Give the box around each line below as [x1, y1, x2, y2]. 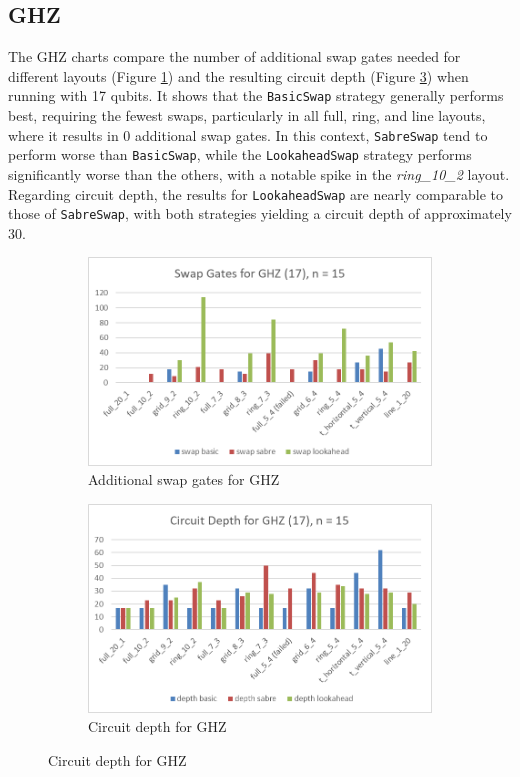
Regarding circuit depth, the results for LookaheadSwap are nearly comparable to [8, 183, 504, 204]
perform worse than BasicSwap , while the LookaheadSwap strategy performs [8, 144, 472, 165]
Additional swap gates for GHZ [88, 469, 280, 490]
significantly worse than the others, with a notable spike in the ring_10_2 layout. [8, 163, 510, 184]
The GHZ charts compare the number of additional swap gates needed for [8, 46, 461, 67]
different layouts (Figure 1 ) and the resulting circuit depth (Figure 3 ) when [8, 65, 469, 86]
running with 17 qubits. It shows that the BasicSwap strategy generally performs [8, 85, 504, 106]
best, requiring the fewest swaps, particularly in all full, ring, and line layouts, [8, 105, 486, 126]
